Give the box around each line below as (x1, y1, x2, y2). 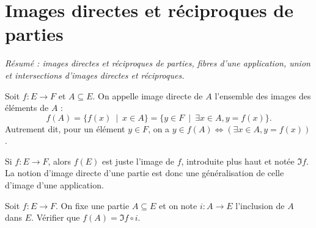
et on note (159, 199, 197, 212)
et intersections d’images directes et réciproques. (5, 68, 185, 81)
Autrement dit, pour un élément (5, 122, 125, 135)
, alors (48, 154, 71, 167)
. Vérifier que (31, 211, 80, 224)
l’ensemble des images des (215, 89, 311, 102)
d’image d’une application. (5, 179, 104, 191)
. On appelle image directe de (92, 89, 203, 102)
